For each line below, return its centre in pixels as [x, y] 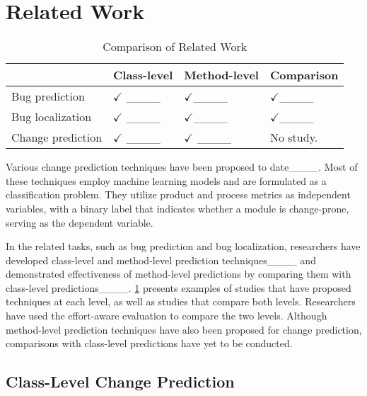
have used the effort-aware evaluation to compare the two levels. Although [167, 316]
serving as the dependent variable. [80, 222]
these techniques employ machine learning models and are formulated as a [166, 180]
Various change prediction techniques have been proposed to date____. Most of [182, 167]
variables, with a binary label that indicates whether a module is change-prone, [177, 208]
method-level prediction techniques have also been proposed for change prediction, [184, 329]
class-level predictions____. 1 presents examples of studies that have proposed [179, 287]
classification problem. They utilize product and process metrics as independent [178, 194]
